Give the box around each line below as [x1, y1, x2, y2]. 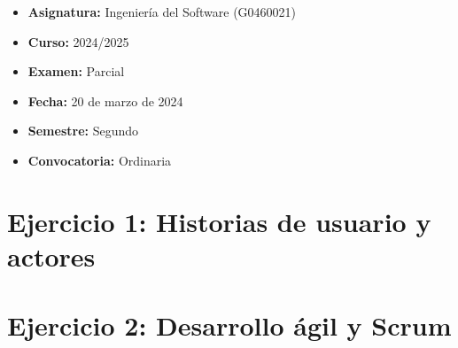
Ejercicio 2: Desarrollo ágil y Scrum [7, 307, 452, 344]
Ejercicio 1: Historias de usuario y [7, 203, 431, 239]
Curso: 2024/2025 [27, 32, 129, 50]
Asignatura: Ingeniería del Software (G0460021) [27, 3, 297, 20]
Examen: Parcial [27, 62, 125, 81]
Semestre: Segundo [27, 121, 139, 140]
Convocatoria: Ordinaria [27, 151, 172, 169]
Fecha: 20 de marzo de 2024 [27, 91, 183, 110]
